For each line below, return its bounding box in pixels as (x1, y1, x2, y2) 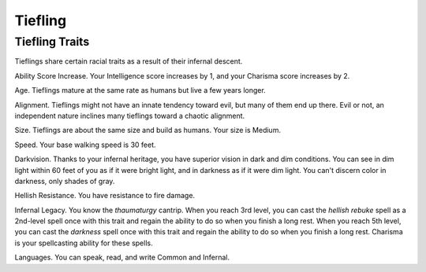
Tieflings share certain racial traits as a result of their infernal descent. (14, 57, 243, 66)
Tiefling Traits (14, 35, 90, 49)
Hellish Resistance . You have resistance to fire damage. (14, 191, 196, 200)
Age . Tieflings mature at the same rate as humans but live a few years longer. (14, 86, 266, 95)
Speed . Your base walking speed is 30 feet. (14, 140, 157, 149)
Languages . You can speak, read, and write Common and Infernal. (14, 252, 230, 263)
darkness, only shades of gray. (14, 176, 115, 186)
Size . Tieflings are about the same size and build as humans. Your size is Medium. (14, 126, 282, 135)
